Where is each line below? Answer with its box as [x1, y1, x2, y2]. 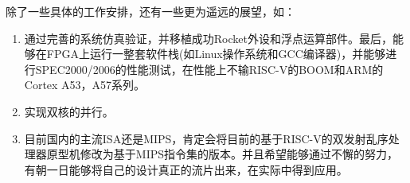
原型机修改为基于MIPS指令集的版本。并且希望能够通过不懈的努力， [46, 146, 399, 162]
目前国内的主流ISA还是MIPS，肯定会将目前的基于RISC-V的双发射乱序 [24, 130, 389, 146]
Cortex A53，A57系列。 [24, 76, 146, 93]
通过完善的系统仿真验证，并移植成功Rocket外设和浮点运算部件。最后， [24, 29, 392, 46]
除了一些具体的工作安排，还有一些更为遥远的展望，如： [6, 3, 295, 19]
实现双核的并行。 [24, 103, 114, 119]
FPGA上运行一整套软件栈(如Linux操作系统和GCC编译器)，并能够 [46, 45, 386, 62]
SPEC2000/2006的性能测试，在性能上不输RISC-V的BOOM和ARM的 [35, 60, 384, 77]
